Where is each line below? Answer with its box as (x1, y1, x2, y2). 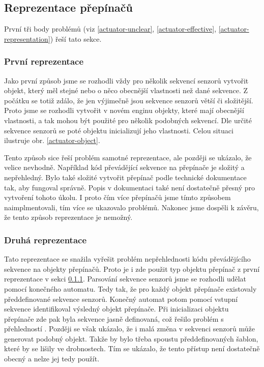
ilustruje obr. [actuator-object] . (4, 135, 100, 146)
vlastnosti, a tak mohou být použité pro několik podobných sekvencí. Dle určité (4, 115, 252, 125)
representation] (4, 33, 50, 44)
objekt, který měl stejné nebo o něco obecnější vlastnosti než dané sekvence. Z (4, 85, 248, 96)
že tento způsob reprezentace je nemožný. (4, 212, 133, 222)
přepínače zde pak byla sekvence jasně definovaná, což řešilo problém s (4, 313, 224, 324)
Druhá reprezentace (4, 233, 87, 246)
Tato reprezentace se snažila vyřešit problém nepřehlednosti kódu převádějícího (4, 253, 251, 264)
